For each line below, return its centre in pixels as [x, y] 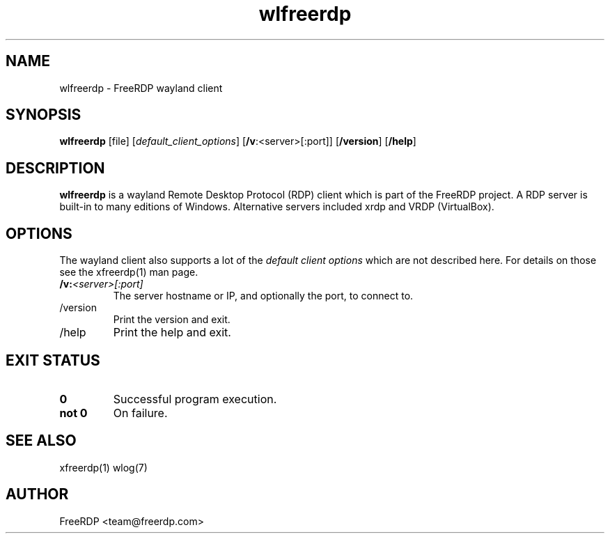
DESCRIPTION [55, 168]
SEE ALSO [41, 441]
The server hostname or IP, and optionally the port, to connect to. [263, 296]
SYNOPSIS [44, 115]
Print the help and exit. [172, 333]
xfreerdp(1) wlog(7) [103, 467]
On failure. [140, 413]
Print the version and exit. [172, 320]
